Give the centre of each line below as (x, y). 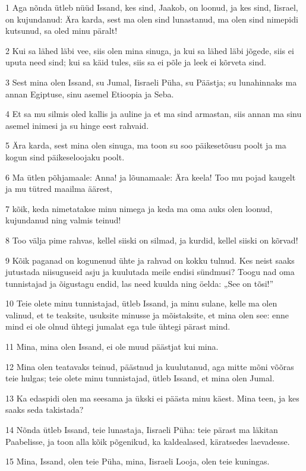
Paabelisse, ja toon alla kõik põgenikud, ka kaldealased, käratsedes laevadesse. (148, 441)
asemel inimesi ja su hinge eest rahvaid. (77, 125)
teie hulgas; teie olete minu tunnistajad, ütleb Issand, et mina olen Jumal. (140, 378)
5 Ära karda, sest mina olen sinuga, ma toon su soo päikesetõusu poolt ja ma (146, 145)
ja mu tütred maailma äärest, (59, 189)
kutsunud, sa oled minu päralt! (61, 31)
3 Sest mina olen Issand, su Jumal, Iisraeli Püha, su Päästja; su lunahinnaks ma (151, 82)
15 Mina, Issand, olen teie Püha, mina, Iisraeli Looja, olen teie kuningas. (138, 461)
